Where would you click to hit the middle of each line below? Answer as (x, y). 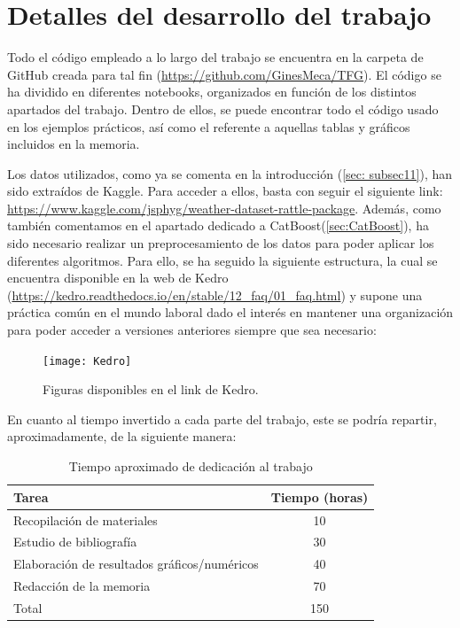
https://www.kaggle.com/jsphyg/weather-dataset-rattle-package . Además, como (224, 208)
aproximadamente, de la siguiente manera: (122, 436)
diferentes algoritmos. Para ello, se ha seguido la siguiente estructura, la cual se (222, 260)
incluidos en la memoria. (74, 144)
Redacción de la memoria (82, 586)
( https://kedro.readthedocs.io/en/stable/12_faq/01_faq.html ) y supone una (215, 295)
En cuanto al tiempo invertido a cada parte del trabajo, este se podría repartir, (222, 419)
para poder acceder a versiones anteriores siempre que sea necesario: (192, 330)
